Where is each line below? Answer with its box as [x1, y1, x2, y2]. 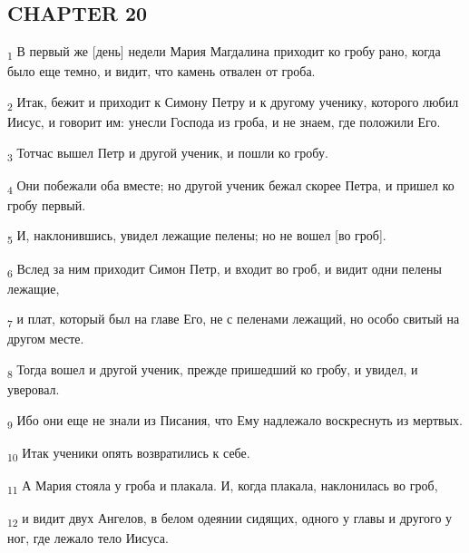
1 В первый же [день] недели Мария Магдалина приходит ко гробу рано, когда [7, 42, 441, 63]
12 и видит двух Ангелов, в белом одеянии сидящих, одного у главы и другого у [7, 509, 453, 529]
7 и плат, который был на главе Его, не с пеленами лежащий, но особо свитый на [7, 309, 460, 331]
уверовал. [7, 380, 60, 399]
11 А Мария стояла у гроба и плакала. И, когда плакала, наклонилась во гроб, [7, 476, 438, 497]
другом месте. [7, 329, 84, 348]
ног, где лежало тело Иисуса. [7, 529, 169, 548]
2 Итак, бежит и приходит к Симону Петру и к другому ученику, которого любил [7, 92, 459, 113]
